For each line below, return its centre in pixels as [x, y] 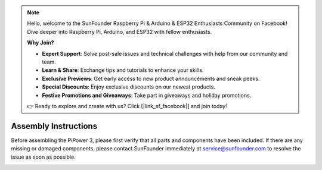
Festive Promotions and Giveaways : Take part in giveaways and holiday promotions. [147, 95]
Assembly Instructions [54, 126]
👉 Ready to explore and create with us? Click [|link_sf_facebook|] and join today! [127, 106]
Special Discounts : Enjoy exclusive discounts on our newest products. [129, 87]
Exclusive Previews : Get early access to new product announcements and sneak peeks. [151, 78]
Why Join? [41, 43]
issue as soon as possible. [43, 157]
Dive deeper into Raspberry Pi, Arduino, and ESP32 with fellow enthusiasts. [120, 32]
